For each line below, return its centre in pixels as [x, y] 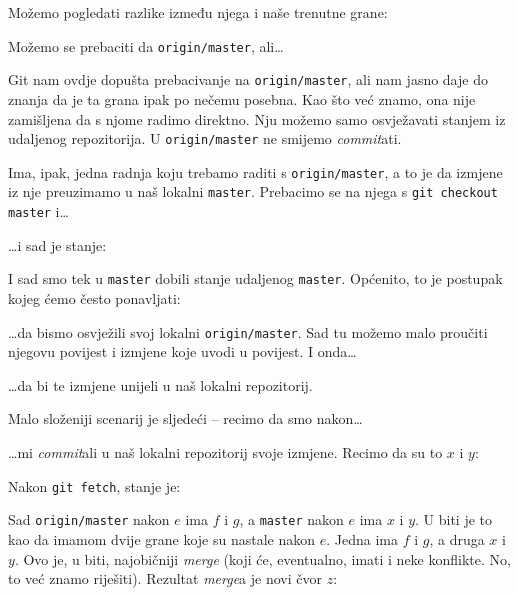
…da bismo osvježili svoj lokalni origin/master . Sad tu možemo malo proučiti [248, 331]
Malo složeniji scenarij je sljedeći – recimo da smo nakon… [185, 418]
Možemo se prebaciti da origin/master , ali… [146, 45]
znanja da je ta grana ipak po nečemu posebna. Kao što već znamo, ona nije [242, 98]
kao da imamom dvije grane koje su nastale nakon [162, 538]
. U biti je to [454, 519]
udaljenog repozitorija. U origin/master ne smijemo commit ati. [205, 138]
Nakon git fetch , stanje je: [94, 485]
